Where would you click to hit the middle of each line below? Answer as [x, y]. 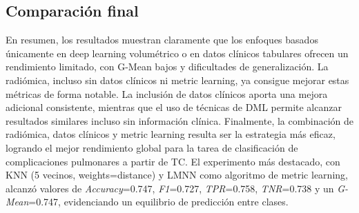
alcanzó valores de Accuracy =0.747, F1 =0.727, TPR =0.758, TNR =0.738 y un [170, 188]
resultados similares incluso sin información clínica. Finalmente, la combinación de [179, 120]
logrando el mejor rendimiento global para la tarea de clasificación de [152, 147]
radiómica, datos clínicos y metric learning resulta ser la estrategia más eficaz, [171, 134]
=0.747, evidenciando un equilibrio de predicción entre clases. [158, 202]
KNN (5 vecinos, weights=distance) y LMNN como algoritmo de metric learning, [177, 175]
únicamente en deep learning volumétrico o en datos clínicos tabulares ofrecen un [177, 53]
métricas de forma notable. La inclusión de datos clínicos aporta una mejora [167, 93]
